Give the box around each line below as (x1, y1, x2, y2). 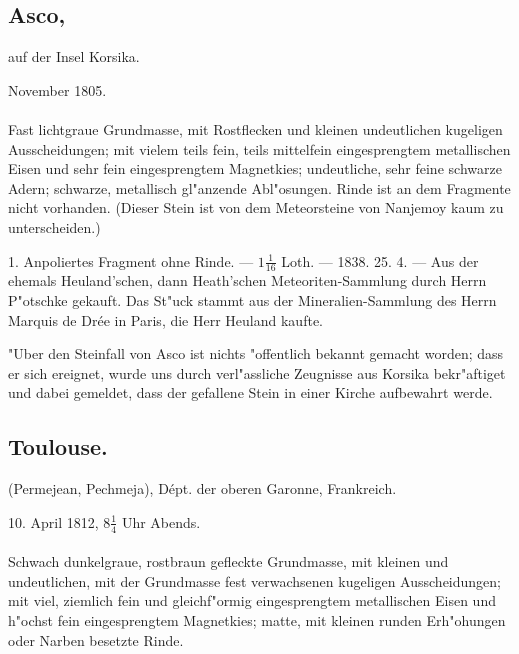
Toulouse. (8, 431, 108, 462)
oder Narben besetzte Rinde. (8, 629, 184, 650)
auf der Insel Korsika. (8, 46, 140, 67)
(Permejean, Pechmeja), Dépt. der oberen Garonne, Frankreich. (8, 478, 397, 499)
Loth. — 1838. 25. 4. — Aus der (281, 250, 479, 271)
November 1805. (8, 79, 107, 100)
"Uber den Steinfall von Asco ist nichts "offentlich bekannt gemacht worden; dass (8, 343, 504, 364)
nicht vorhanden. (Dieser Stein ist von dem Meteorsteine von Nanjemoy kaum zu (8, 197, 504, 218)
